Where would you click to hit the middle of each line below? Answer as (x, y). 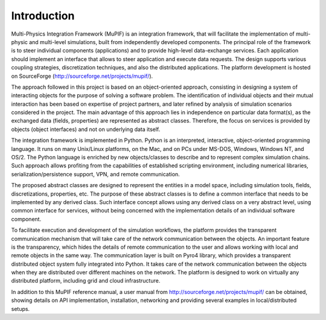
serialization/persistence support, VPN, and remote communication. (96, 174)
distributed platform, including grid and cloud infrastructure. (86, 281)
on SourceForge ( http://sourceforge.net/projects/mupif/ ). (82, 76)
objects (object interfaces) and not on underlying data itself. (86, 129)
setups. (21, 309)
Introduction (43, 16)
